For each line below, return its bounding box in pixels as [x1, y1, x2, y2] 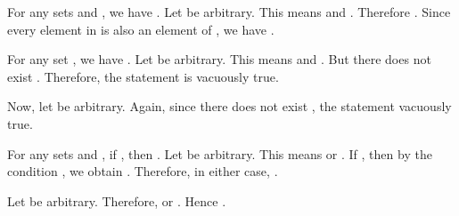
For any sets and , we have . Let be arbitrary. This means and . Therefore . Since [7, 3, 451, 20]
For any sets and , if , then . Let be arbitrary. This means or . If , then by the [7, 144, 432, 163]
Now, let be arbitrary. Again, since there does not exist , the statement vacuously [7, 97, 452, 116]
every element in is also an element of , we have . [7, 20, 275, 38]
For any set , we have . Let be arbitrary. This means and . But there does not [7, 50, 431, 68]
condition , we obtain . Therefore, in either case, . [7, 162, 278, 180]
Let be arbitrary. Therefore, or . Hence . [7, 191, 226, 210]
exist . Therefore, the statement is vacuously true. [7, 67, 279, 85]
